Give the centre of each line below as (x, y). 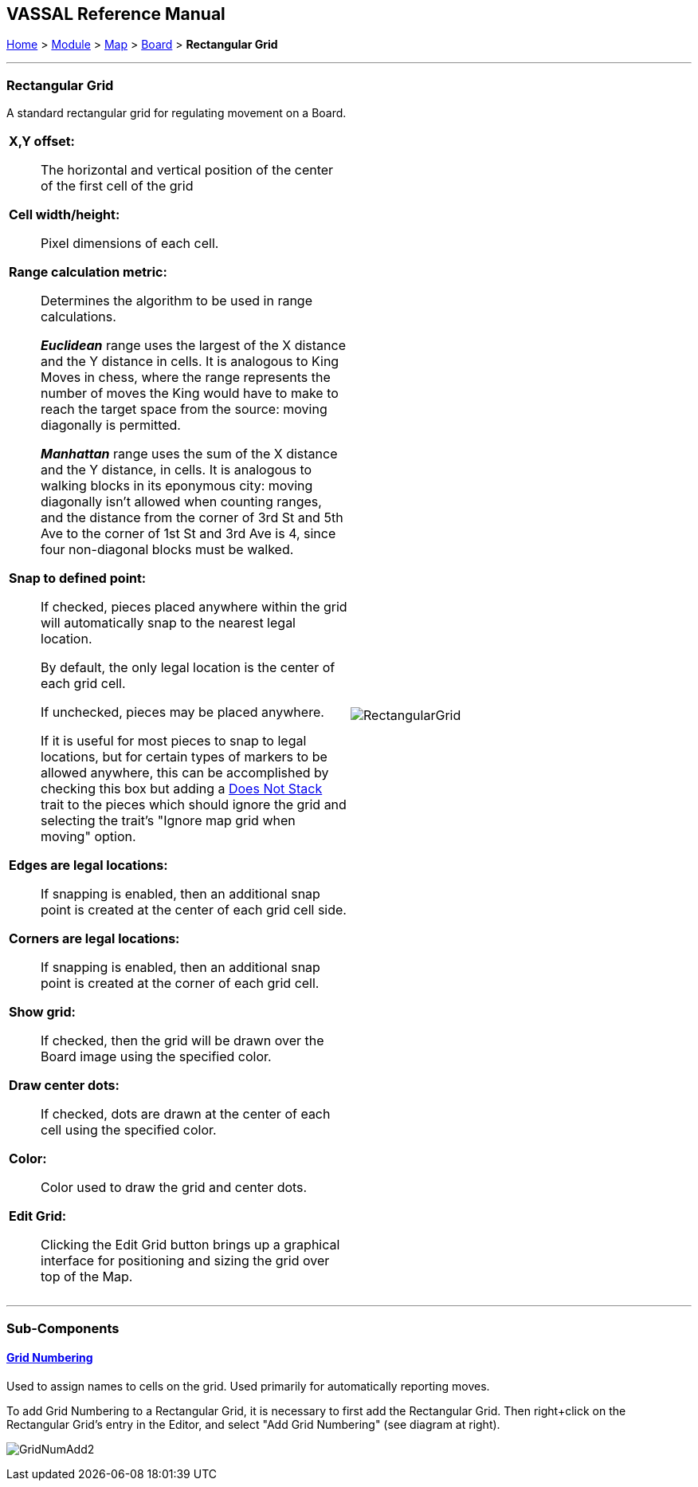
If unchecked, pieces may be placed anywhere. (182, 712)
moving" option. (88, 837)
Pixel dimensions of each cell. (130, 244)
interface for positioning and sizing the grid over (185, 1261)
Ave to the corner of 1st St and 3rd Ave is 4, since (188, 534)
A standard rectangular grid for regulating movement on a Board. (176, 113)
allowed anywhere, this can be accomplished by (185, 773)
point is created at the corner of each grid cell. (180, 983)
